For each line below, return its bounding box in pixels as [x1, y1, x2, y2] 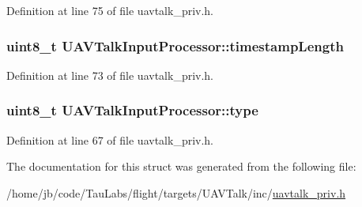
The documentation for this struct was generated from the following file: [6, 158, 356, 175]
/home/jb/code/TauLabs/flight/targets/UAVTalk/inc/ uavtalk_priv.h [6, 184, 346, 201]
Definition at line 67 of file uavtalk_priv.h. [6, 131, 214, 148]
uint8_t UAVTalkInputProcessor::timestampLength [6, 36, 344, 55]
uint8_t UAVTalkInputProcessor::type [6, 100, 258, 120]
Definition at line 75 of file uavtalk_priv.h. [6, 2, 214, 18]
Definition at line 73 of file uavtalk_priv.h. [6, 66, 214, 83]
